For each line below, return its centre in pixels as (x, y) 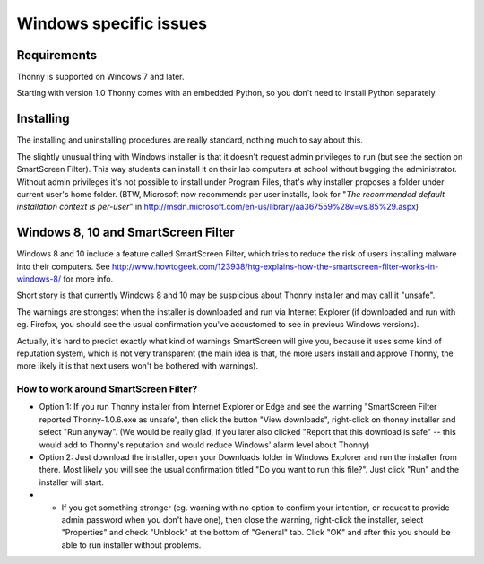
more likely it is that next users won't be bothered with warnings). (138, 366)
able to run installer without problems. (131, 545)
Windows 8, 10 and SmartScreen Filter (125, 233)
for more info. (88, 279)
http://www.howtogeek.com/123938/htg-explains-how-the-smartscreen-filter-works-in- (276, 266)
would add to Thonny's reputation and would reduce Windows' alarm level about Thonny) (204, 445)
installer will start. (72, 482)
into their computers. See (64, 266)
